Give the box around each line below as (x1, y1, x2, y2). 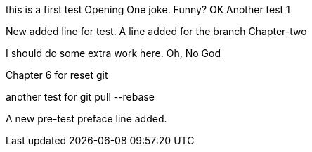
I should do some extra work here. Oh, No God (6, 47, 221, 59)
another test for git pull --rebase (6, 91, 155, 103)
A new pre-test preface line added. (6, 113, 167, 125)
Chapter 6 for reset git (6, 69, 108, 81)
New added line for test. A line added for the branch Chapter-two (6, 25, 307, 37)
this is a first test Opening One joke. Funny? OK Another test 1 (6, 4, 290, 15)
